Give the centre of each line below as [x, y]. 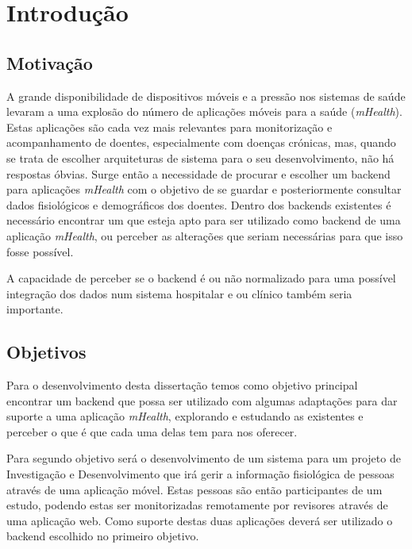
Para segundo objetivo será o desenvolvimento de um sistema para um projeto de [204, 458]
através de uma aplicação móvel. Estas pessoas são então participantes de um [194, 489]
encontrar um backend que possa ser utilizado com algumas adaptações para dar [202, 400]
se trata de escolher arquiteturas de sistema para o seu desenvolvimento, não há [200, 157]
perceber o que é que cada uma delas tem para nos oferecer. [152, 431]
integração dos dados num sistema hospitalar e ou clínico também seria [179, 293]
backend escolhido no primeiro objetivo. [103, 536]
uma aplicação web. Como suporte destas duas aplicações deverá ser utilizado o [200, 520]
